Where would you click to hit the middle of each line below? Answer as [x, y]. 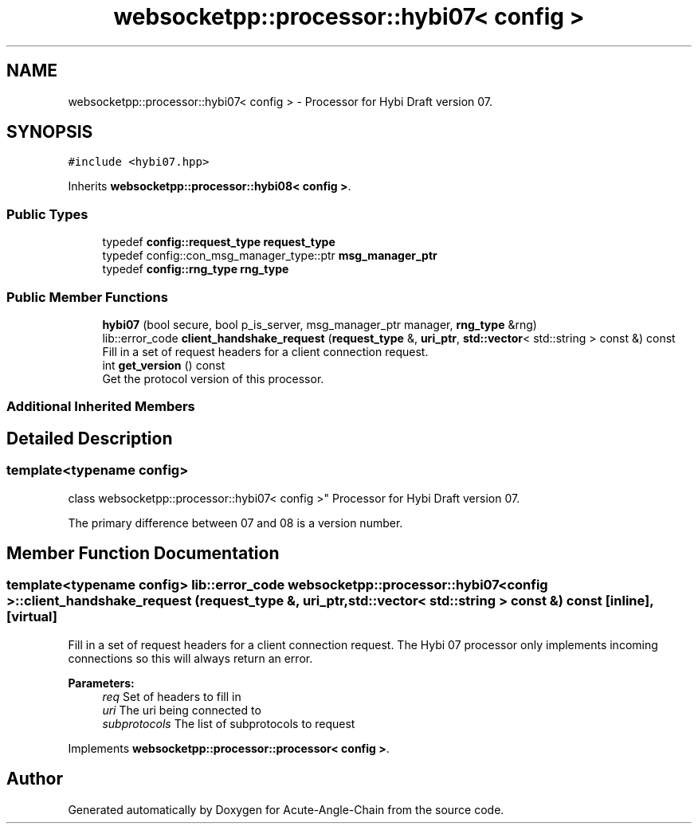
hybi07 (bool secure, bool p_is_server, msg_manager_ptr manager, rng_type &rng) [320, 324]
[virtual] [32, 617]
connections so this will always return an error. [190, 658]
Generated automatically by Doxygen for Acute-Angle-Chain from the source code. [286, 809]
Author [35, 779]
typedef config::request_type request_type [219, 242]
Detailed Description [90, 438]
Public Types [47, 214]
